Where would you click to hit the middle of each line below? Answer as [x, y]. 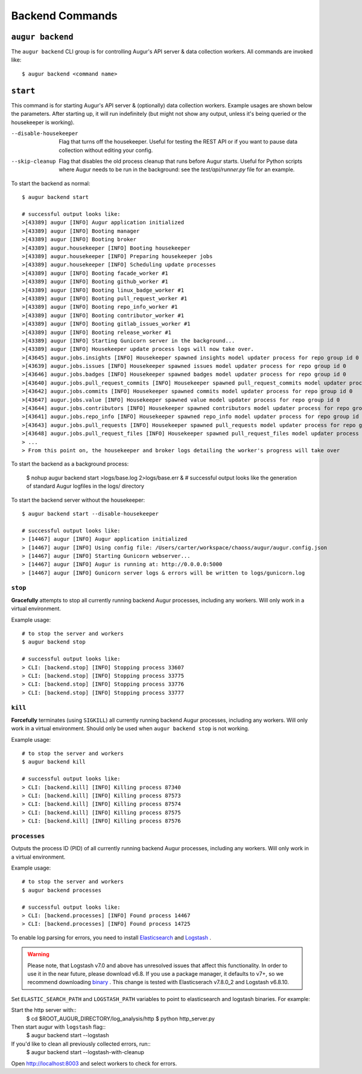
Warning [38, 954]
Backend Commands [64, 16]
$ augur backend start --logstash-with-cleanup [85, 1052]
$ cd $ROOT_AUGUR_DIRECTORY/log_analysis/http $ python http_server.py [121, 1019]
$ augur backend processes [62, 890]
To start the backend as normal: [51, 183]
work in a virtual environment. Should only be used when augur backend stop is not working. [130, 728]
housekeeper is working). [43, 122]
